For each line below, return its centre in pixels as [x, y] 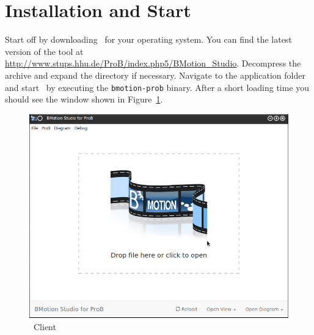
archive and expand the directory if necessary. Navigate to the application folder [155, 75]
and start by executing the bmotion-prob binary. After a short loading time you [157, 87]
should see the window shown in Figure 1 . [84, 99]
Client [45, 326]
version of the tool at [44, 51]
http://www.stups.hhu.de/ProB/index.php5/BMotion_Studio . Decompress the [153, 63]
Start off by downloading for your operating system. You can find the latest [148, 39]
